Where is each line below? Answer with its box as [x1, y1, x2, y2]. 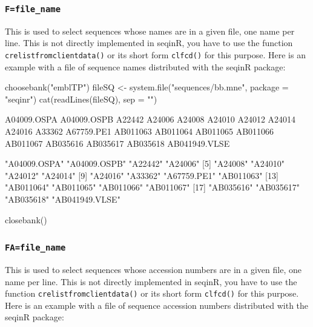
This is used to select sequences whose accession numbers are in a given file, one [5, 263, 301, 275]
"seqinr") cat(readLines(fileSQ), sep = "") [5, 92, 157, 105]
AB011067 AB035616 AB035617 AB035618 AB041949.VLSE [5, 137, 230, 149]
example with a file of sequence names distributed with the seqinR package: [5, 60, 286, 73]
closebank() [5, 213, 47, 226]
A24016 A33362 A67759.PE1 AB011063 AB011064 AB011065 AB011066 [5, 125, 274, 137]
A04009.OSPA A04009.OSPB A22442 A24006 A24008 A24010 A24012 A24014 [5, 113, 296, 126]
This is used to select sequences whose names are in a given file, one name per [5, 24, 295, 37]
